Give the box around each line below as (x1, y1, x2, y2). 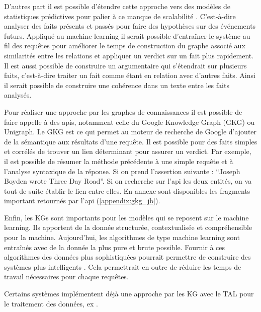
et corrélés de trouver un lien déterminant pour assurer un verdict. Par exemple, (4, 146, 251, 157)
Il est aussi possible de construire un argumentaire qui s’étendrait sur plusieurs (4, 60, 247, 70)
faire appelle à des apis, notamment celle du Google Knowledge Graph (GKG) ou (4, 116, 255, 127)
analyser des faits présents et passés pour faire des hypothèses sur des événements (4, 21, 256, 31)
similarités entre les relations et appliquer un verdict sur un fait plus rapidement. (4, 50, 254, 60)
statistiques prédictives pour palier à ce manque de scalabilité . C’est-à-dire (4, 11, 236, 21)
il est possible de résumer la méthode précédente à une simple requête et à (4, 155, 233, 166)
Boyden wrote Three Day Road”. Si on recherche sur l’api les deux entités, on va (4, 176, 252, 186)
